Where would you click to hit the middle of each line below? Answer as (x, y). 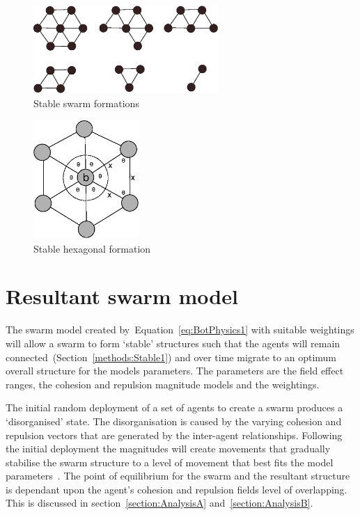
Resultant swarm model (122, 296)
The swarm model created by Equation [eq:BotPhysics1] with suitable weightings (180, 330)
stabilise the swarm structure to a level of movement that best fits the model (170, 462)
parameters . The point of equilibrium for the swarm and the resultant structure (178, 476)
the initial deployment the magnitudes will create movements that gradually (168, 449)
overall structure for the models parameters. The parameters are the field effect (175, 371)
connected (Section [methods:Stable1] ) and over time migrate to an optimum (171, 357)
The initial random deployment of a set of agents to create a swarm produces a (174, 407)
